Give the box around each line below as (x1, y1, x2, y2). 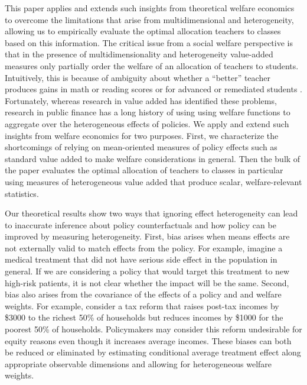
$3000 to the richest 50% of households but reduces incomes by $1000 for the (5, 311, 283, 323)
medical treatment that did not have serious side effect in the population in (5, 253, 277, 266)
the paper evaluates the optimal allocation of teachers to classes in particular (5, 164, 283, 176)
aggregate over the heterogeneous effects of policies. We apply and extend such (5, 117, 289, 130)
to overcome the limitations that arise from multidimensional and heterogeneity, (5, 13, 294, 25)
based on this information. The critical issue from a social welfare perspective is (5, 36, 293, 48)
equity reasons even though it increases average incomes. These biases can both (5, 334, 292, 347)
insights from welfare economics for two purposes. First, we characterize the (5, 129, 279, 141)
